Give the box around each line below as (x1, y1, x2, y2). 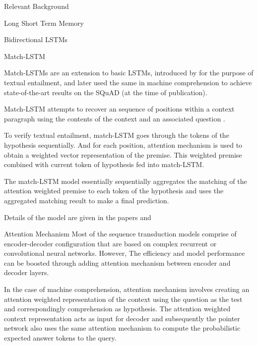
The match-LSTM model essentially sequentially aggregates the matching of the (4, 175, 247, 186)
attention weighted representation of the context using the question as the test (4, 293, 243, 304)
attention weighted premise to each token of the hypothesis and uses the (4, 185, 224, 196)
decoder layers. (4, 267, 49, 278)
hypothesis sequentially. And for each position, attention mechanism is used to (4, 139, 243, 150)
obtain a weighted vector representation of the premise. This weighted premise (4, 149, 242, 160)
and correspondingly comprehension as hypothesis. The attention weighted (4, 303, 231, 314)
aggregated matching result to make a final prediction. (4, 195, 169, 205)
